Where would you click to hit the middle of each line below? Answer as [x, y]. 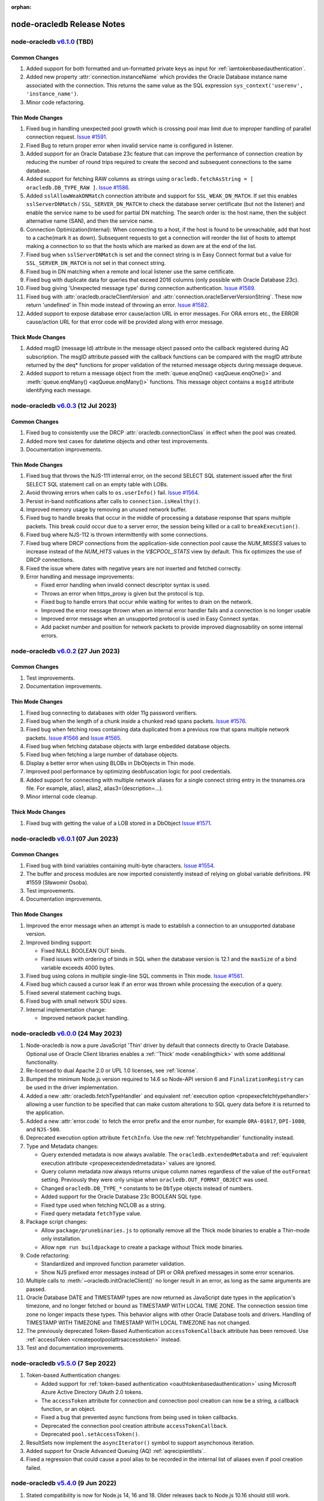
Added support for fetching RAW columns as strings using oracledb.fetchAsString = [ [140, 179]
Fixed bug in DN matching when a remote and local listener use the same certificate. [130, 271]
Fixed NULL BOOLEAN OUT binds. [83, 950]
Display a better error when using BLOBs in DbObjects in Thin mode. [111, 763]
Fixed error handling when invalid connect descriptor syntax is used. [126, 585]
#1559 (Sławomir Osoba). [57, 882]
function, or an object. [68, 1409]
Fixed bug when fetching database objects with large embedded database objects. [128, 746]
